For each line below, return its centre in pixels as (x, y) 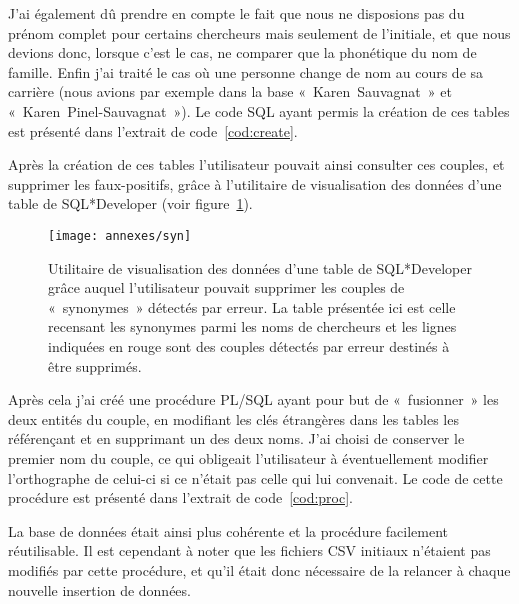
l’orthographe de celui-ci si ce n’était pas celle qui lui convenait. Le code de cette (255, 477)
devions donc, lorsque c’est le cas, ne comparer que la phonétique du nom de (242, 52)
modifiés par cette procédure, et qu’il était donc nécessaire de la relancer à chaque (259, 569)
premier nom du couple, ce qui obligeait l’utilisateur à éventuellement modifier (248, 457)
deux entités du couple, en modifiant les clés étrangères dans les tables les (233, 418)
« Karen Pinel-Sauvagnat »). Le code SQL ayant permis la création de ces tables (259, 110)
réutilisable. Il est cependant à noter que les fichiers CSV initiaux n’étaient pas (249, 550)
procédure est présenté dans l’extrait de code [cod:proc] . (181, 497)
